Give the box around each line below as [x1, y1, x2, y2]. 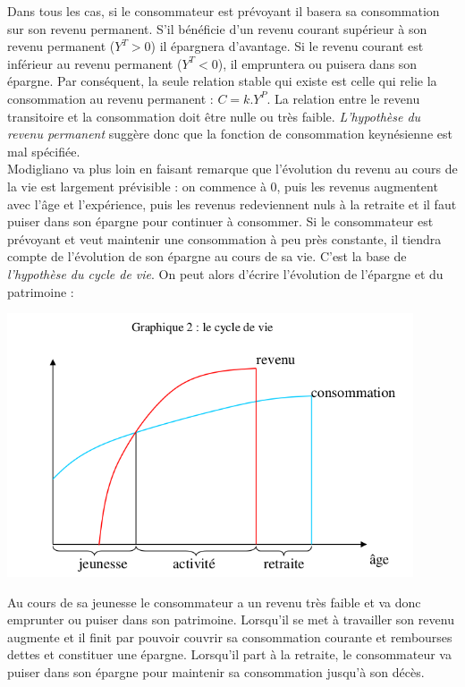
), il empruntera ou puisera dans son [217, 54, 418, 72]
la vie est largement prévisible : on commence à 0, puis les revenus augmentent [7, 176, 438, 195]
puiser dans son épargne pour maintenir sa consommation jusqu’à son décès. [7, 662, 425, 681]
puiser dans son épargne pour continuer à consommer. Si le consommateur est [7, 212, 434, 231]
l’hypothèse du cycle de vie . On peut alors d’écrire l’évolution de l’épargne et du [7, 264, 444, 283]
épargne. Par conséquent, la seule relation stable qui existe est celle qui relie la [7, 72, 437, 90]
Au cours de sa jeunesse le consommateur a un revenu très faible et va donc [7, 592, 421, 611]
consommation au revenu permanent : [7, 89, 214, 107]
